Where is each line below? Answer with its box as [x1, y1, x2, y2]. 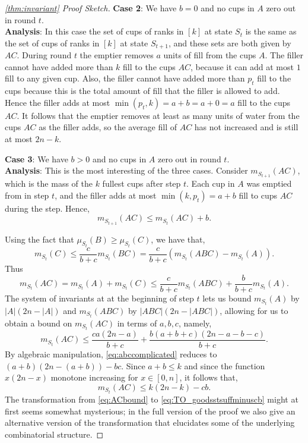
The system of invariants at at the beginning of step [5, 291, 194, 304]
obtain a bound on [5, 316, 72, 329]
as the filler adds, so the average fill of [39, 121, 177, 133]
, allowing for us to [220, 304, 288, 316]
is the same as [245, 25, 297, 37]
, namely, [178, 316, 212, 329]
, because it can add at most [190, 60, 294, 73]
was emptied [246, 177, 292, 190]
